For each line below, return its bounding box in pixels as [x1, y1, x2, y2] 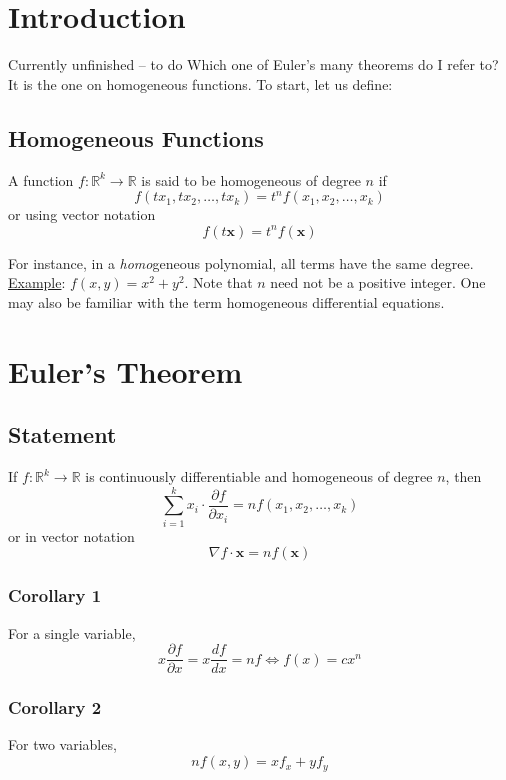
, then [445, 466, 482, 487]
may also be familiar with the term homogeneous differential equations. [8, 291, 445, 312]
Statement [8, 419, 117, 450]
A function [8, 169, 74, 190]
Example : [8, 272, 66, 293]
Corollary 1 [8, 583, 102, 608]
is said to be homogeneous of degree [141, 169, 361, 190]
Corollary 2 [8, 695, 102, 720]
